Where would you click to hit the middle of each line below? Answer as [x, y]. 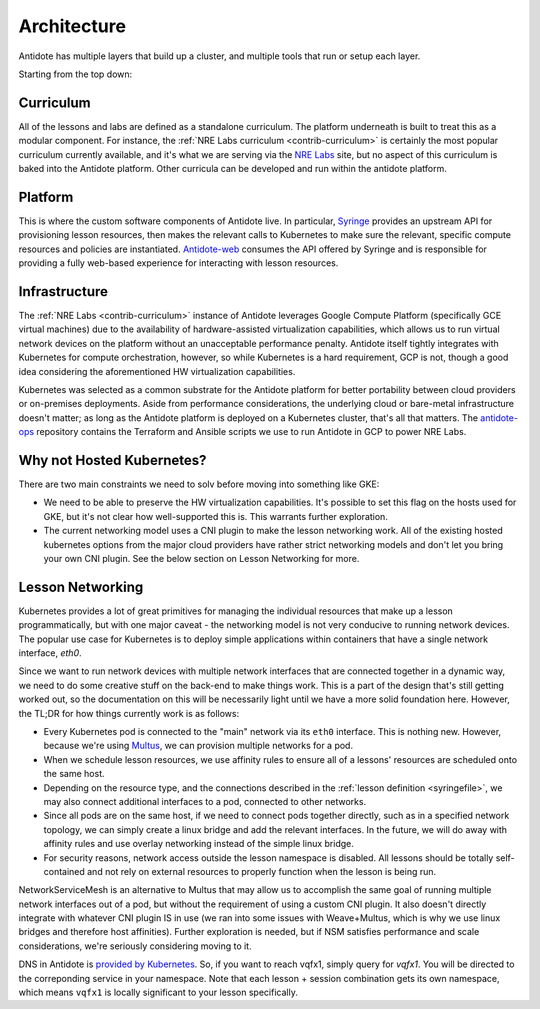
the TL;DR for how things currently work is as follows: [129, 713]
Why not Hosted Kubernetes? [112, 460]
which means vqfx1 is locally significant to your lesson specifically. [158, 992]
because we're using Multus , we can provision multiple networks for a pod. [198, 746]
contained [64, 871]
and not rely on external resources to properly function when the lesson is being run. [261, 871]
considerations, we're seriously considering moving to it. [135, 946]
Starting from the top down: [75, 74]
